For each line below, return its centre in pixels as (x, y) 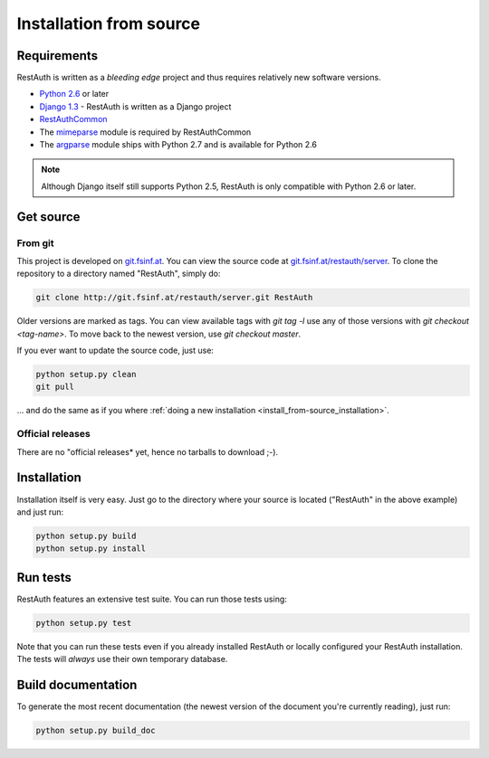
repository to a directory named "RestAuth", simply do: (119, 274)
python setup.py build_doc (96, 731)
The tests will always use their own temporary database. (122, 659)
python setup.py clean (86, 374)
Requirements (58, 56)
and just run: (40, 512)
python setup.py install (91, 549)
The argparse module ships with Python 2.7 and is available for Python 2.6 (178, 145)
